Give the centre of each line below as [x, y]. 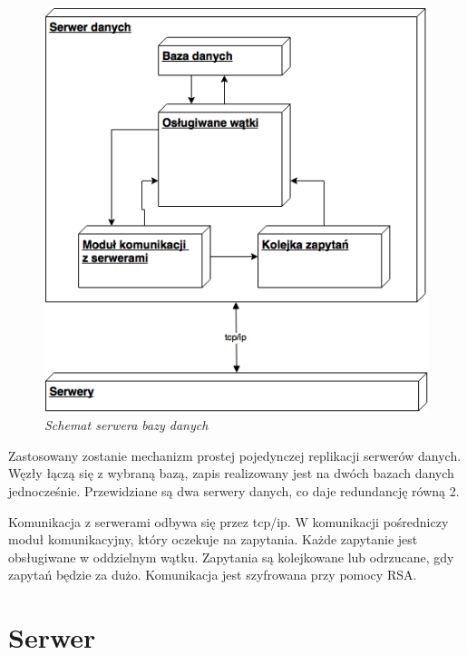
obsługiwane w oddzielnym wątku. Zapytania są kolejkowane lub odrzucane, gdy [231, 557]
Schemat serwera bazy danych [126, 425]
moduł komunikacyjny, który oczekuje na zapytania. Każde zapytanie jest [213, 539]
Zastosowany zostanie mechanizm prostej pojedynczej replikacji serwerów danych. [235, 455]
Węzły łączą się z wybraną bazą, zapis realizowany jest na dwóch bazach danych [231, 473]
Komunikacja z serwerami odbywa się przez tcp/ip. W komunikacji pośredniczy [229, 521]
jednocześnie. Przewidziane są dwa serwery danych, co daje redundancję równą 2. [234, 491]
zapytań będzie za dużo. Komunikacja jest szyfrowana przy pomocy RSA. [213, 575]
